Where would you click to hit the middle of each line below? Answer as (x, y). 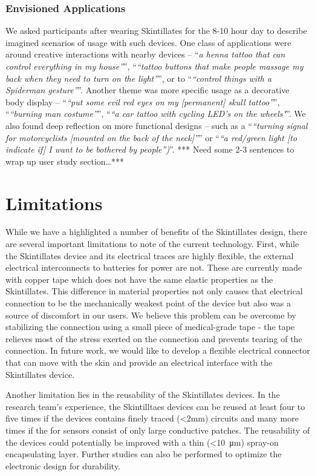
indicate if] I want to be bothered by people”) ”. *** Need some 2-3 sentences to (150, 149)
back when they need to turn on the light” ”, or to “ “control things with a (139, 78)
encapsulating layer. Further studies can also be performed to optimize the (144, 454)
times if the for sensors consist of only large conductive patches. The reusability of (158, 430)
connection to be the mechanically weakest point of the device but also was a (148, 303)
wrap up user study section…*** (65, 161)
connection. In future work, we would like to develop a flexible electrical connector (158, 350)
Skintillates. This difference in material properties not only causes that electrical (154, 291)
